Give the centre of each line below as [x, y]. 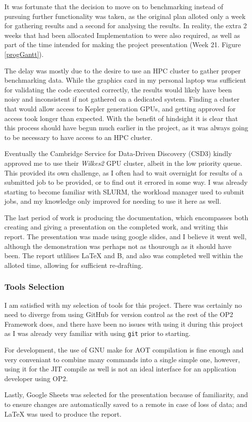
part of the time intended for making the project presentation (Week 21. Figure [123, 44]
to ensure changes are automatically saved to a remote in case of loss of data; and [126, 404]
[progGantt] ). [24, 54]
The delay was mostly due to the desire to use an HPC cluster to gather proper [123, 70]
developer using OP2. [36, 378]
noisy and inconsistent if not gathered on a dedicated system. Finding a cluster [122, 99]
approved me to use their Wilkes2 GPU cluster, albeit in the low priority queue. [123, 163]
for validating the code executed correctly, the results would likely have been [118, 89]
